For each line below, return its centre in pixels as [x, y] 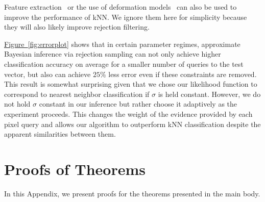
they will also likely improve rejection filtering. [77, 27]
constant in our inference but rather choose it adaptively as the [138, 104]
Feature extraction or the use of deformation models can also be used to [121, 7]
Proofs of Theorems [75, 169]
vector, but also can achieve [47, 74]
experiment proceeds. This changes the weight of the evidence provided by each [128, 113]
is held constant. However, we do [209, 94]
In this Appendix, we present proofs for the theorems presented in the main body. [132, 193]
